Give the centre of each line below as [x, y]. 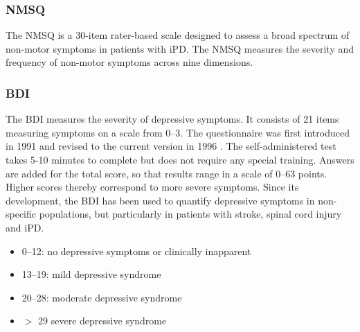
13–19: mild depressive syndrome [91, 274]
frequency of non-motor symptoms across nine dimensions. [129, 62]
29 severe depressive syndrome [102, 321]
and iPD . [25, 227]
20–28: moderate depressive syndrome [102, 297]
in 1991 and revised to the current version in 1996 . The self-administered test [171, 146]
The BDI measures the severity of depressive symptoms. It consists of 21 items [172, 119]
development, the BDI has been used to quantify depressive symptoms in [160, 200]
